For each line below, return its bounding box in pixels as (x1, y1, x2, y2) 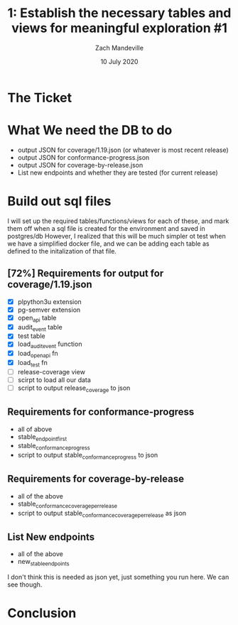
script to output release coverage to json (17, 384, 131, 393)
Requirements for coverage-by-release (7, 473, 185, 485)
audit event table (17, 322, 63, 333)
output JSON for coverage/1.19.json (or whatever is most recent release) (17, 146, 229, 154)
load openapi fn (17, 349, 58, 359)
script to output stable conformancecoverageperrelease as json (17, 509, 187, 519)
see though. (7, 580, 43, 589)
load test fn (17, 359, 48, 369)
